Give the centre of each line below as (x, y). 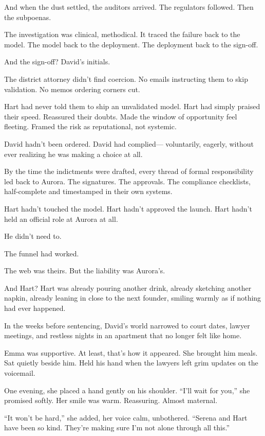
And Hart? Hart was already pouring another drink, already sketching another (128, 287)
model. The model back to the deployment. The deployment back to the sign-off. (131, 44)
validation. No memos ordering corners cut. (72, 89)
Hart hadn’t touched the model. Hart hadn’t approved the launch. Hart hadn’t (128, 208)
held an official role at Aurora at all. (61, 219)
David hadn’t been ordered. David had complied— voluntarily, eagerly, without (129, 143)
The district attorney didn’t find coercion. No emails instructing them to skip (126, 79)
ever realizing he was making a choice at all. (73, 154)
